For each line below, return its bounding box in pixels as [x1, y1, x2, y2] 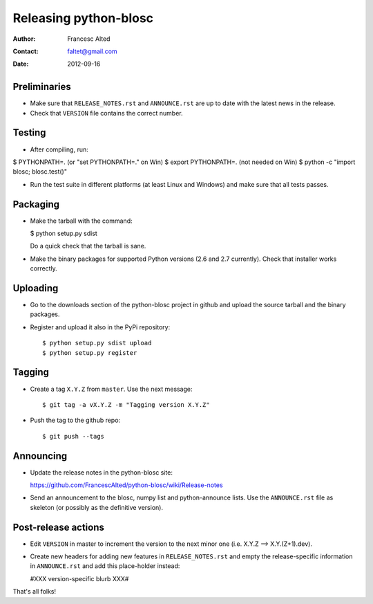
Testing [12, 127, 46, 138]
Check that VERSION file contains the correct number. [30, 109, 183, 117]
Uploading [12, 282, 59, 294]
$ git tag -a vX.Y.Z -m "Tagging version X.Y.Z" [42, 401, 210, 408]
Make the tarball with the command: [30, 217, 133, 225]
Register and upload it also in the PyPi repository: [30, 322, 171, 331]
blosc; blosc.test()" [12, 167, 67, 176]
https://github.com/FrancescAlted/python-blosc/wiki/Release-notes [30, 481, 224, 489]
